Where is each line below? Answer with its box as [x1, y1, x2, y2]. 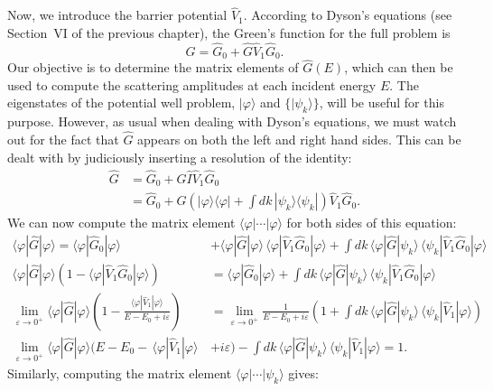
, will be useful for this [319, 93, 444, 112]
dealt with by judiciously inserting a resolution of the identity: [7, 147, 352, 166]
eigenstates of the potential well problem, [7, 93, 236, 112]
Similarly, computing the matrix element [7, 363, 232, 382]
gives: [288, 363, 319, 382]
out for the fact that [7, 130, 119, 149]
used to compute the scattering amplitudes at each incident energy [7, 75, 377, 94]
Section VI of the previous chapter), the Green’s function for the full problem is [7, 23, 451, 42]
